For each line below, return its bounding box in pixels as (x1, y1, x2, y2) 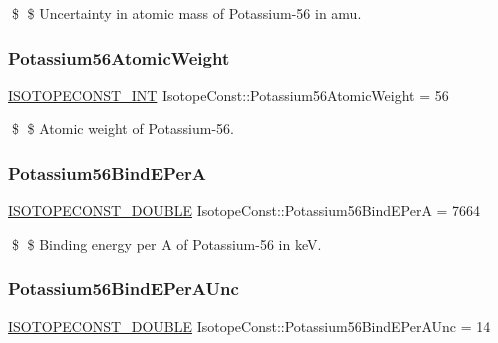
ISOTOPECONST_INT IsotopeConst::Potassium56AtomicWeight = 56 (8, 84, 449, 105)
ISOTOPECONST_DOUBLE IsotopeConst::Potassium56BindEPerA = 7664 (8, 200, 481, 221)
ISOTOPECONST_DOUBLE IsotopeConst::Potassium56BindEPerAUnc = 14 (8, 315, 491, 336)
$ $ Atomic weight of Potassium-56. (11, 118, 234, 139)
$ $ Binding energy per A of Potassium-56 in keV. (11, 233, 322, 254)
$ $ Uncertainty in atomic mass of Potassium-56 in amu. (11, 3, 362, 23)
